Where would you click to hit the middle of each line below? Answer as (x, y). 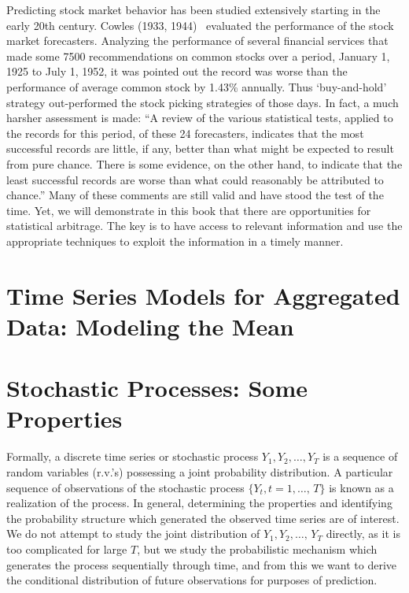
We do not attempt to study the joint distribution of (133, 534)
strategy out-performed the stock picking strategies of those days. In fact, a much (203, 102)
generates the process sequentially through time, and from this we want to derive (201, 564)
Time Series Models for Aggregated (203, 295)
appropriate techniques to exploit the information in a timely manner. (175, 241)
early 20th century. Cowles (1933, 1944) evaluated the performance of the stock (200, 25)
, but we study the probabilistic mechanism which (257, 549)
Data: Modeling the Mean (150, 326)
